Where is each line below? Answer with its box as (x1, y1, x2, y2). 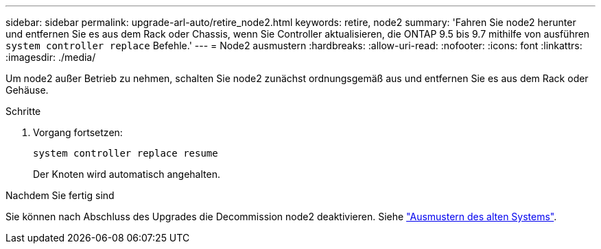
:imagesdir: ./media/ (5, 51, 96, 63)
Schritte (5, 105, 41, 117)
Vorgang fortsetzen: (33, 127, 123, 138)
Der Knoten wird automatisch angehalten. (33, 168, 220, 180)
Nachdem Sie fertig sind (5, 189, 115, 201)
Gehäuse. (5, 84, 49, 96)
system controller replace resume (33, 148, 218, 159)
